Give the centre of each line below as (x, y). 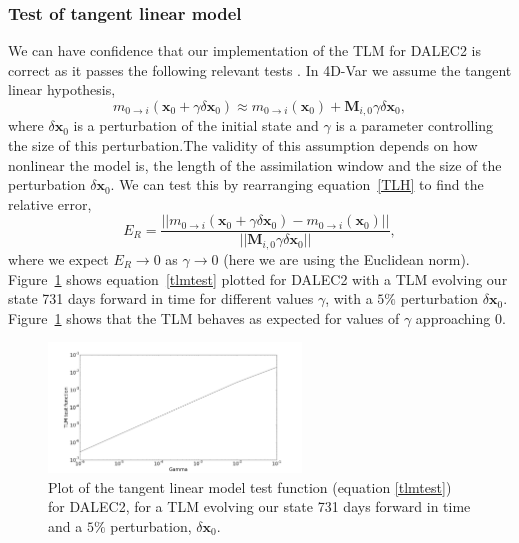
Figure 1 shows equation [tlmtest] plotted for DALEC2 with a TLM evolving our (258, 278)
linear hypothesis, (62, 89)
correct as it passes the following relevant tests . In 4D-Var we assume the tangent (260, 69)
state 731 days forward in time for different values (161, 298)
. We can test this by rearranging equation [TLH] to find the (297, 184)
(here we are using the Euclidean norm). (346, 258)
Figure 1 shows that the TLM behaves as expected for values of (204, 317)
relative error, (50, 203)
